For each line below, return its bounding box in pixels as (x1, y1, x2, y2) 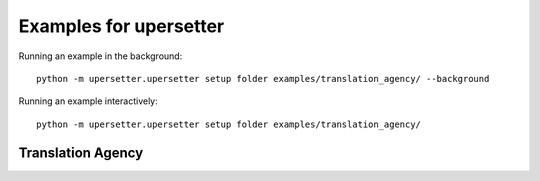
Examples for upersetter (18, 15, 225, 37)
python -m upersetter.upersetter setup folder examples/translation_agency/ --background (36, 73, 490, 84)
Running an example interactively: (18, 95, 159, 107)
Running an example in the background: (18, 50, 183, 62)
